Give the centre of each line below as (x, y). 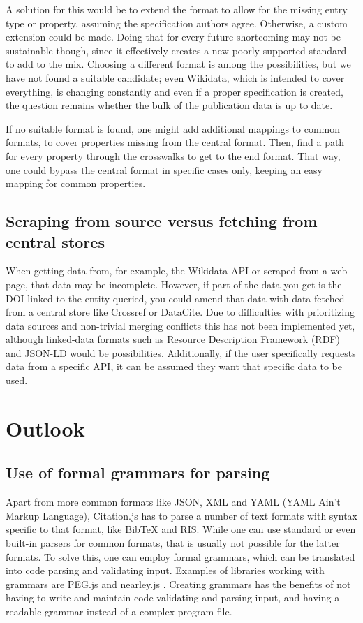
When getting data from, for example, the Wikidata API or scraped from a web (177, 271)
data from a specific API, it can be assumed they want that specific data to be (174, 366)
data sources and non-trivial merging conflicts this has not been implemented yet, (180, 325)
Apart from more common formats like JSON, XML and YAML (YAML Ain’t (173, 502)
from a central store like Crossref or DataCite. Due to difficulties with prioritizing (180, 312)
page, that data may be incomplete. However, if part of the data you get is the (174, 284)
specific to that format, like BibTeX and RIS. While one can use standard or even (181, 529)
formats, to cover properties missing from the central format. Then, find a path (175, 142)
